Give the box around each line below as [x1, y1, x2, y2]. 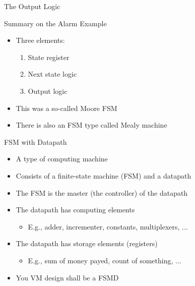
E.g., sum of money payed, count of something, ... [28, 255, 181, 265]
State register [28, 51, 70, 62]
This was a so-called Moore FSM [16, 102, 117, 113]
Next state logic [28, 69, 77, 79]
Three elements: [16, 35, 65, 45]
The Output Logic [4, 1, 60, 11]
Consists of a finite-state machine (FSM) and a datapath [16, 170, 191, 181]
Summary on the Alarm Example [4, 18, 107, 28]
